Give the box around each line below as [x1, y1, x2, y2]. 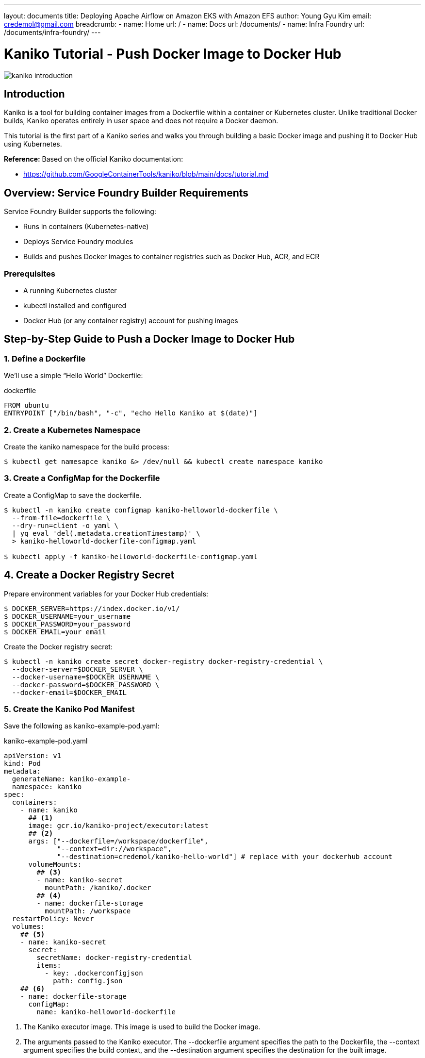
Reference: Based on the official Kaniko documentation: [4, 155, 183, 164]
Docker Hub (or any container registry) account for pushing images [23, 316, 238, 325]
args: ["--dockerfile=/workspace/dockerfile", [28, 837, 209, 845]
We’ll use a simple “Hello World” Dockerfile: [4, 371, 143, 380]
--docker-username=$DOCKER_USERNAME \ [12, 673, 160, 681]
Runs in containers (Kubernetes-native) [23, 222, 149, 231]
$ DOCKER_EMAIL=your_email [4, 628, 106, 636]
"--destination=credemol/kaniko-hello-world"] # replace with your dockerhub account [57, 853, 392, 861]
